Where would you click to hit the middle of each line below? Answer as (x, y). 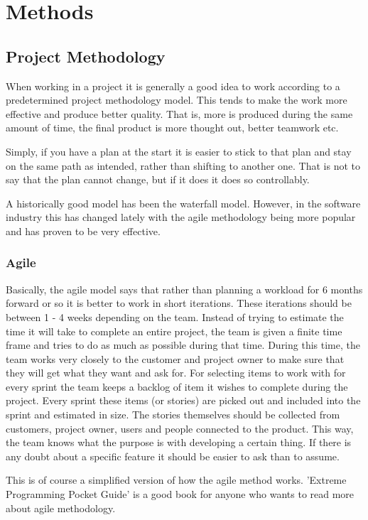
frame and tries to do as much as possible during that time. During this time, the (183, 345)
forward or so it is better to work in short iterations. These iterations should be (179, 303)
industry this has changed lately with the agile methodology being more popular (181, 217)
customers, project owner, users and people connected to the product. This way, (180, 428)
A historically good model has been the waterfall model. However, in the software (183, 203)
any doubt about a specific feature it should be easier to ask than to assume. (173, 456)
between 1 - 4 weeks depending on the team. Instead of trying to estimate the (175, 316)
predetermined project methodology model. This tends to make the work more (177, 100)
